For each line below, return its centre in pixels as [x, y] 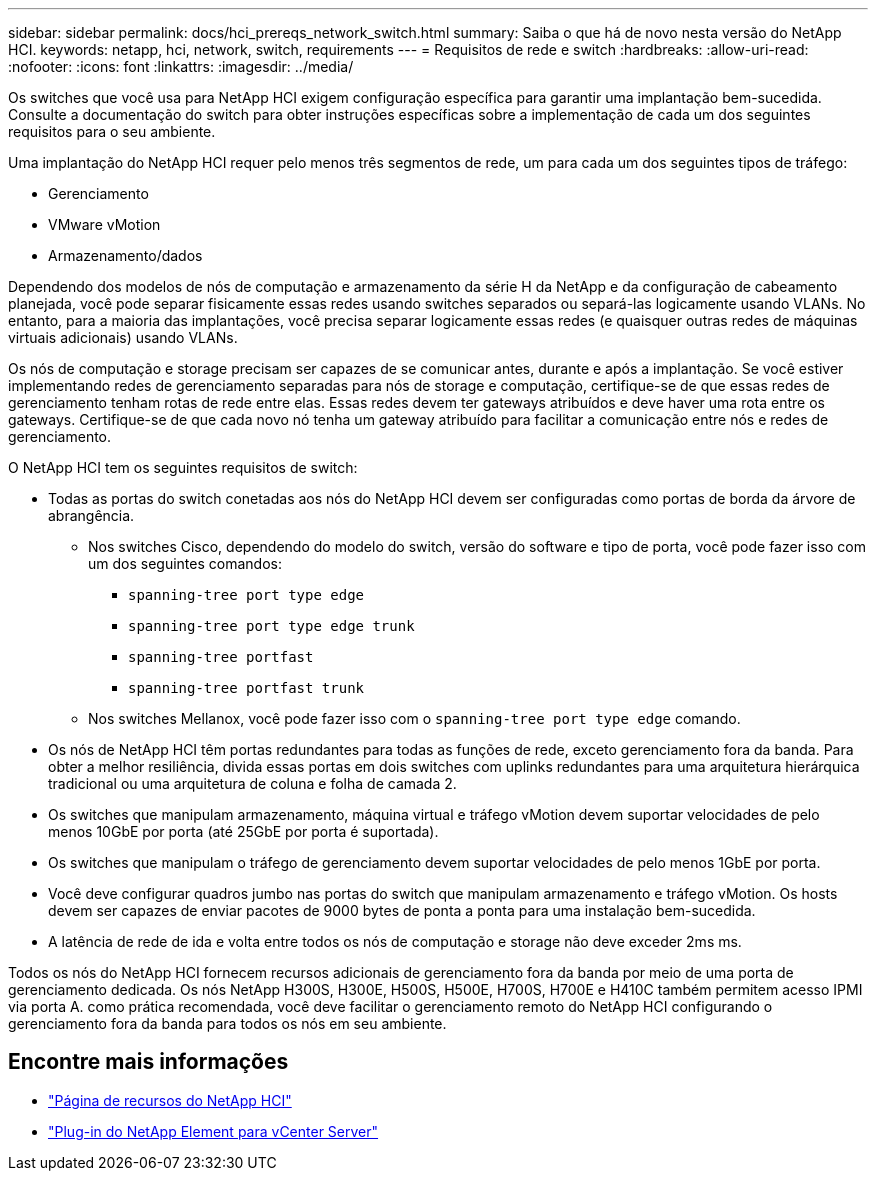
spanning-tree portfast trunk [246, 688]
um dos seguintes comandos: [185, 563]
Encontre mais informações [148, 1062]
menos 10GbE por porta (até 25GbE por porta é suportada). [243, 831]
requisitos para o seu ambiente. [112, 131]
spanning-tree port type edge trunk [271, 626]
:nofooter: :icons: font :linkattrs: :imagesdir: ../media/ [181, 66]
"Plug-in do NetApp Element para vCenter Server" [213, 1131]
